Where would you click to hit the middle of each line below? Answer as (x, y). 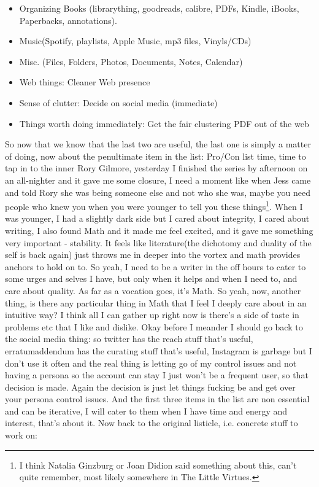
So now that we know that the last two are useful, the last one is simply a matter (158, 144)
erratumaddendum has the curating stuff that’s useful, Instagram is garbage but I (159, 350)
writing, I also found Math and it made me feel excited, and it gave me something (159, 230)
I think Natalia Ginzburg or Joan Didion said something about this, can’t (158, 465)
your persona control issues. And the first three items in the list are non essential (157, 399)
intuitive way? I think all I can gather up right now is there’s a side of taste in (152, 315)
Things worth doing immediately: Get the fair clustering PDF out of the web (164, 123)
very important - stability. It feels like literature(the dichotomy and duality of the (158, 242)
